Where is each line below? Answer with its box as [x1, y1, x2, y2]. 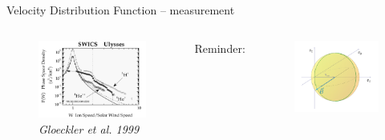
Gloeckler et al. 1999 [38, 120, 140, 137]
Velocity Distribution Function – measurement [6, 2, 235, 18]
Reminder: [194, 39, 245, 56]
